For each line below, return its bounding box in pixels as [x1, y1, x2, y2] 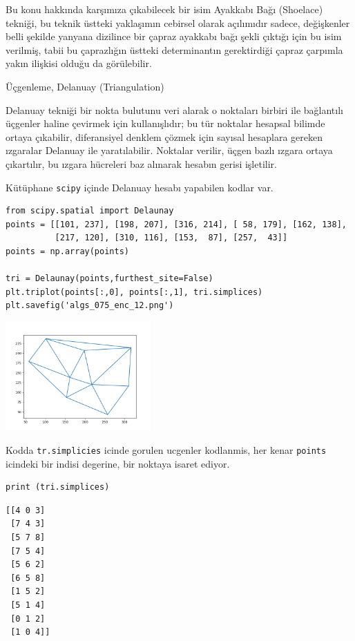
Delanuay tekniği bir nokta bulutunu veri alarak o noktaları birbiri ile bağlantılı [6, 102, 343, 117]
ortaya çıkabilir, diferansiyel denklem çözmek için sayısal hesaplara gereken [6, 129, 323, 144]
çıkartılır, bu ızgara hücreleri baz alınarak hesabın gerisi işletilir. [6, 156, 277, 171]
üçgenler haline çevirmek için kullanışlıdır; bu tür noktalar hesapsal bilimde [6, 116, 325, 131]
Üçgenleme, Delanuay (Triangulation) [6, 79, 164, 93]
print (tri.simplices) [6, 482, 110, 492]
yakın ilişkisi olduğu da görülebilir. [6, 56, 152, 70]
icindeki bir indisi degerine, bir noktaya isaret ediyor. [6, 456, 230, 470]
